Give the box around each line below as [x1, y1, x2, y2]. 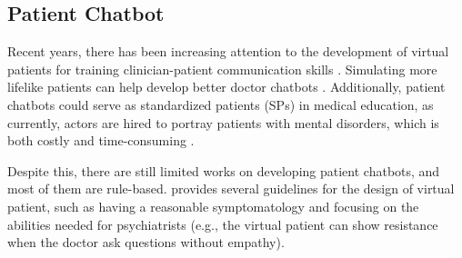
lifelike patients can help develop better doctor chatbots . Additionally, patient [7, 77, 446, 96]
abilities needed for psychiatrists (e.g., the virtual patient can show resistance [7, 214, 438, 233]
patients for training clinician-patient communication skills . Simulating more [7, 59, 437, 78]
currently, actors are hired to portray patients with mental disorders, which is [7, 113, 439, 132]
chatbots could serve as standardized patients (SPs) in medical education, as [7, 94, 434, 114]
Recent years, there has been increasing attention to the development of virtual [7, 42, 449, 61]
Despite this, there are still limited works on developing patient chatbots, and [7, 161, 440, 180]
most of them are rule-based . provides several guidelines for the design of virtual [7, 179, 455, 198]
